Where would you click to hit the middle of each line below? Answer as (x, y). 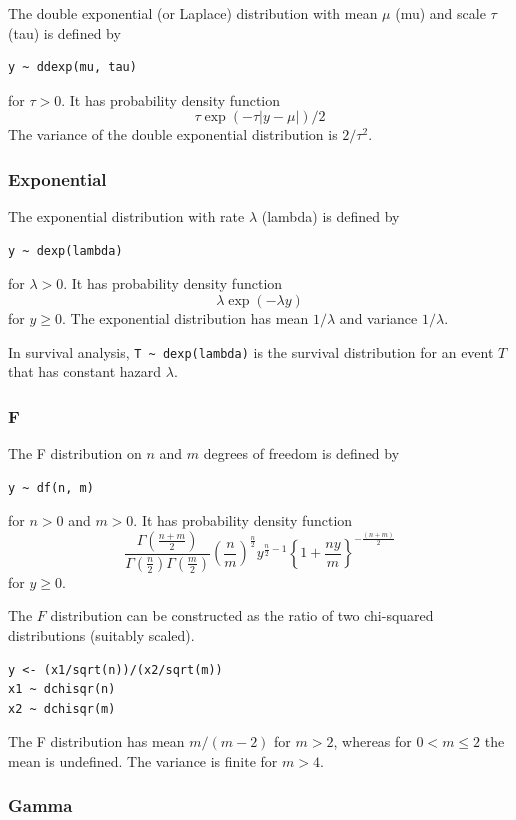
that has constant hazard (85, 371)
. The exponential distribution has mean (185, 317)
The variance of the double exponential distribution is (173, 134)
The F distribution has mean (96, 741)
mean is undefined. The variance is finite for (143, 760)
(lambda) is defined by (330, 216)
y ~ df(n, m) (51, 487)
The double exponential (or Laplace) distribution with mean (193, 13)
